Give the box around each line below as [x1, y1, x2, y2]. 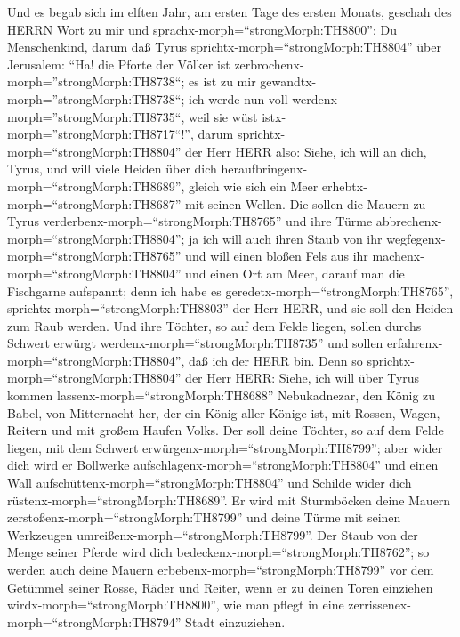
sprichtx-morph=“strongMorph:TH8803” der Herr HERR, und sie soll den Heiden [7, 299, 454, 318]
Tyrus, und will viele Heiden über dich [7, 159, 217, 178]
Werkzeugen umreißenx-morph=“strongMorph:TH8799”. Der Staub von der [7, 525, 418, 544]
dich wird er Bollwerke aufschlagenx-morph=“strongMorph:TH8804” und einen [7, 456, 439, 474]
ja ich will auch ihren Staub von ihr [189, 229, 383, 247]
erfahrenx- [387, 334, 443, 352]
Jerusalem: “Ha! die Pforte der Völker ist [7, 54, 230, 73]
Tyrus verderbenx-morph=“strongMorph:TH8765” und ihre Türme [7, 212, 373, 230]
